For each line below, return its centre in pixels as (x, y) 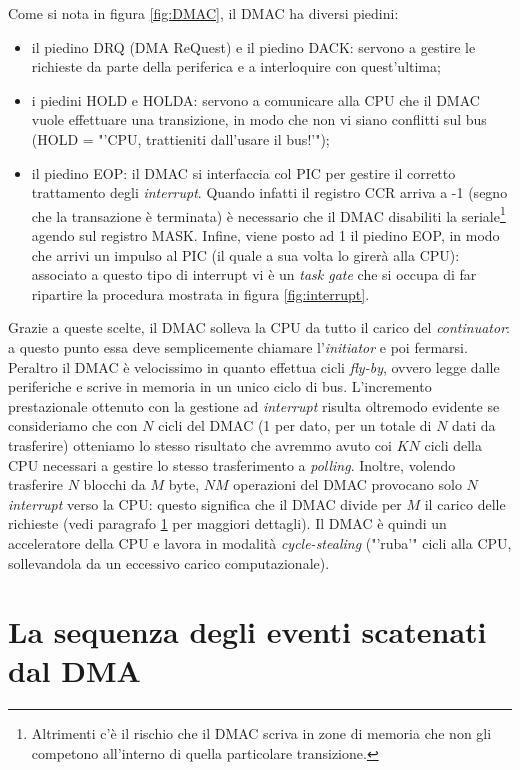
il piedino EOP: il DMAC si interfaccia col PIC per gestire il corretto (243, 172)
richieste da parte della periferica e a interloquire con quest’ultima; (236, 66)
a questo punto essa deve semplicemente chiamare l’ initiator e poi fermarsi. (238, 346)
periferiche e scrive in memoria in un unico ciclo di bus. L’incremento (220, 386)
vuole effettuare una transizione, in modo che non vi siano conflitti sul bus (259, 119)
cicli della (453, 444)
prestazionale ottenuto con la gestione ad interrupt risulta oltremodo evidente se (254, 405)
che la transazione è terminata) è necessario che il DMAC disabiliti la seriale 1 (268, 214)
